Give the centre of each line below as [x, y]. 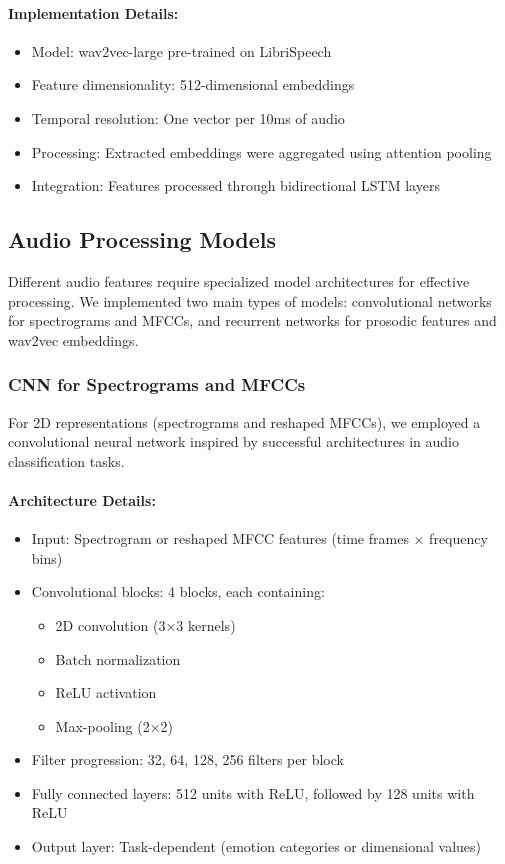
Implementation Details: [93, 12]
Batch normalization [118, 658]
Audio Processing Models [142, 239]
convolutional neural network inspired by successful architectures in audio [233, 441]
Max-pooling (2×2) [114, 725]
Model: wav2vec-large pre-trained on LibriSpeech [181, 50]
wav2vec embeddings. [73, 339]
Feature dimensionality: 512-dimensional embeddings [193, 84]
